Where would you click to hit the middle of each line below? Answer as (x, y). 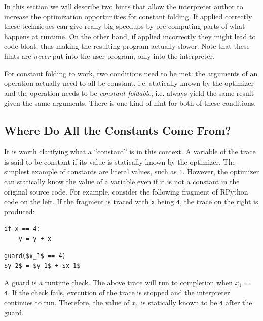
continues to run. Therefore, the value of (67, 302)
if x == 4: (22, 229)
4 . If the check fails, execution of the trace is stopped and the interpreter (117, 292)
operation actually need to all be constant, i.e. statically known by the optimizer (129, 83)
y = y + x (35, 239)
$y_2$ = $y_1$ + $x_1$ (42, 266)
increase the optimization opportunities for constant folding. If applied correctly (128, 16)
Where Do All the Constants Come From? (118, 130)
